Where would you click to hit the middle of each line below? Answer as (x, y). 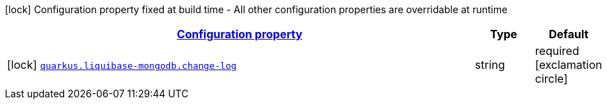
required (557, 51)
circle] (551, 79)
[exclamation (568, 65)
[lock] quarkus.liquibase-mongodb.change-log (122, 65)
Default (569, 34)
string (490, 65)
